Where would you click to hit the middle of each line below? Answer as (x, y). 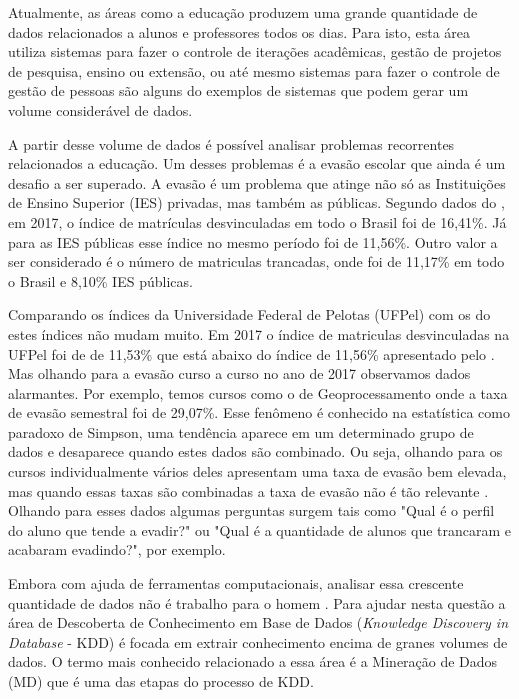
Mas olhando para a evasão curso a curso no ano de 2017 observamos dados (239, 373)
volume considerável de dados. (100, 109)
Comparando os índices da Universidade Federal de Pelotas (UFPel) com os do (249, 314)
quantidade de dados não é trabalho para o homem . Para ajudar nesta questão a (257, 602)
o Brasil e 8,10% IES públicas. (100, 280)
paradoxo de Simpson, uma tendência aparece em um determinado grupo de (241, 431)
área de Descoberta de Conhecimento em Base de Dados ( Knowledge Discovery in (258, 622)
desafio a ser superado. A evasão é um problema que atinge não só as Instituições (257, 182)
